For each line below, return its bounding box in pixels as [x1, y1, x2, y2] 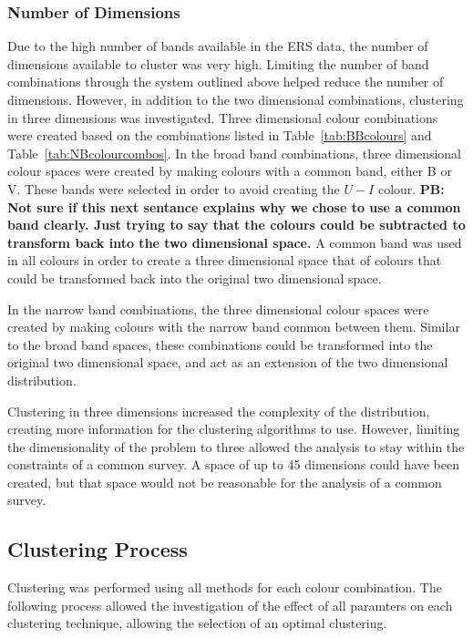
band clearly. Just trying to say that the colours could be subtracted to [7, 215, 466, 234]
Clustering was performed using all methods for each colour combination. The [7, 578, 442, 597]
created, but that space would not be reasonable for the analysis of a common [7, 472, 442, 491]
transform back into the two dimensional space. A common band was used [7, 232, 462, 252]
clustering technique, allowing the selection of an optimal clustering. [7, 613, 387, 633]
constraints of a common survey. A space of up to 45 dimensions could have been [7, 455, 459, 474]
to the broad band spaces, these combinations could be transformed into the [7, 334, 433, 354]
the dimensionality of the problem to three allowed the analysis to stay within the [7, 437, 465, 456]
